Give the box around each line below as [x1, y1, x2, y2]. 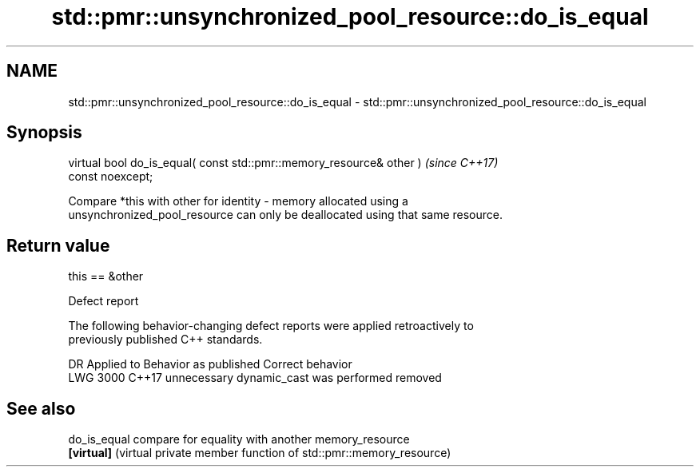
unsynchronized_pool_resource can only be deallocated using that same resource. [68, 208, 503, 222]
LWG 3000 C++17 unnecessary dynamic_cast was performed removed [68, 371, 442, 385]
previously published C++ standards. [68, 332, 263, 347]
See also [6, 398, 76, 419]
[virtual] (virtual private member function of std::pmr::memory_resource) [68, 446, 451, 460]
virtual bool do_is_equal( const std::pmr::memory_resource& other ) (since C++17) [68, 156, 499, 170]
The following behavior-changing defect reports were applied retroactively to [68, 319, 474, 333]
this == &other [68, 269, 144, 284]
